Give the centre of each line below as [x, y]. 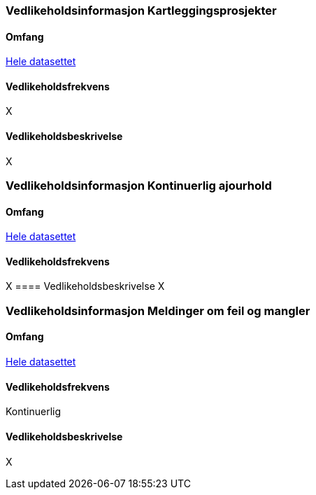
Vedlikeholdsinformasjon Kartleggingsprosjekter [141, 11]
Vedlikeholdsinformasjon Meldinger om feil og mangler [158, 311]
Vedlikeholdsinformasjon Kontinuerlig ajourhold [139, 186]
